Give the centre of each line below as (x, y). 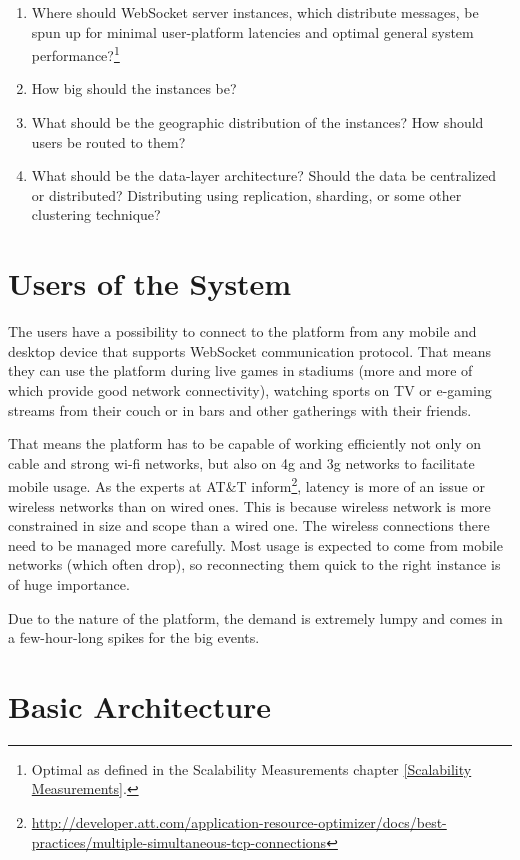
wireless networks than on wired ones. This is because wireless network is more (249, 505)
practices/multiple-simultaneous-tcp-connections (179, 841)
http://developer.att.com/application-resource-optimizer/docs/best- (239, 822)
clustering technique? (96, 214)
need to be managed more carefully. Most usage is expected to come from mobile (255, 544)
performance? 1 (75, 53)
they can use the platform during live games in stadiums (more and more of (240, 370)
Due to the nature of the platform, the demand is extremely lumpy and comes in (255, 617)
